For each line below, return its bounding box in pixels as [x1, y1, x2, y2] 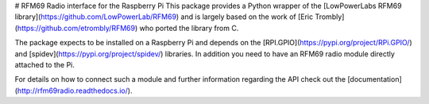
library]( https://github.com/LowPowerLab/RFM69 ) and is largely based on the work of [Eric [14, 12, 314, 21]
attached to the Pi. [14, 60, 75, 69]
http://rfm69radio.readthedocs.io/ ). [17, 86, 133, 95]
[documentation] [346, 75, 403, 84]
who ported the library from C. [139, 23, 239, 33]
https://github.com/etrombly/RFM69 [17, 23, 135, 33]
